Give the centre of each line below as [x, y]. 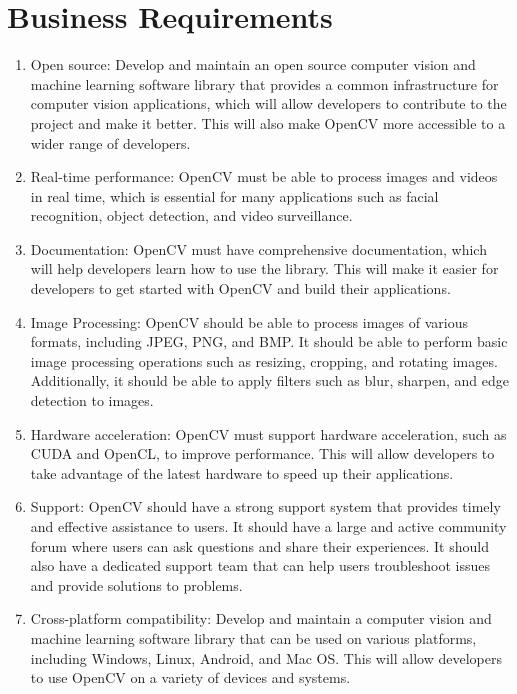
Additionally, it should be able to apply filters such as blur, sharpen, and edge [269, 380]
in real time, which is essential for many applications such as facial [234, 195]
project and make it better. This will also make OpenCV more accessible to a [268, 122]
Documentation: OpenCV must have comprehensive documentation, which [258, 248]
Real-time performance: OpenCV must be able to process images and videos [264, 176]
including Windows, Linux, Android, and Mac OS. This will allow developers [266, 657]
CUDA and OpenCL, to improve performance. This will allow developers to [262, 453]
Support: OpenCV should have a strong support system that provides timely [265, 506]
